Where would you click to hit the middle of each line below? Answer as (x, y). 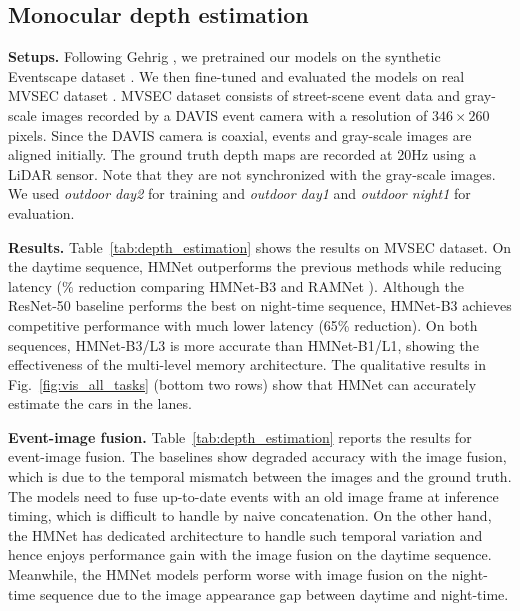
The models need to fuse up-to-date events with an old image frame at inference (253, 495)
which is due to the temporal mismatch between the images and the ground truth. (260, 476)
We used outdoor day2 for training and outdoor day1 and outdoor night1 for (239, 193)
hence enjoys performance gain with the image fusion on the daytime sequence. (250, 554)
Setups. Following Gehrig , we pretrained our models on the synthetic (224, 56)
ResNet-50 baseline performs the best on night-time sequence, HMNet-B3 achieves (260, 305)
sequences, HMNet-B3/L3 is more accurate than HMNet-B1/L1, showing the (243, 344)
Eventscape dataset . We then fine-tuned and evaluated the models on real (236, 75)
